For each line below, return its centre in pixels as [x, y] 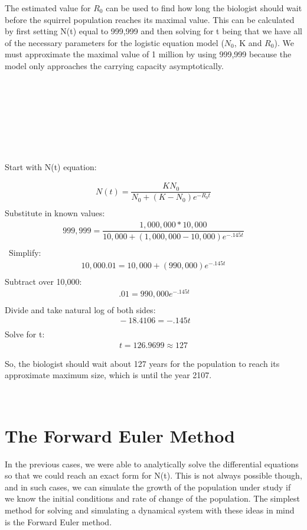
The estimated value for [48, 8]
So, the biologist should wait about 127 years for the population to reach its [142, 363]
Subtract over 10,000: [43, 281]
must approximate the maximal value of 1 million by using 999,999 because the [148, 54]
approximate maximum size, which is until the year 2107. [108, 375]
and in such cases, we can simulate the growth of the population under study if [148, 487]
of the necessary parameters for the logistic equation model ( [115, 42]
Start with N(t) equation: [51, 166]
